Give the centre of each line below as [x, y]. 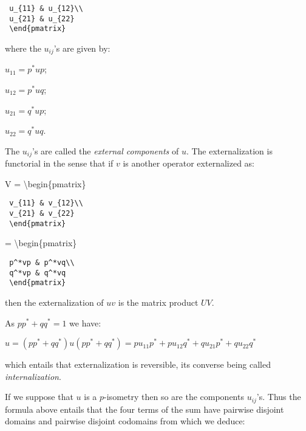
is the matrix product [158, 302]
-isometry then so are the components [174, 397]
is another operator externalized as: [189, 163]
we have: [85, 322]
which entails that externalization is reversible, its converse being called [138, 364]
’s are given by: [82, 48]
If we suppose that [39, 397]
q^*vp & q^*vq [38, 273]
